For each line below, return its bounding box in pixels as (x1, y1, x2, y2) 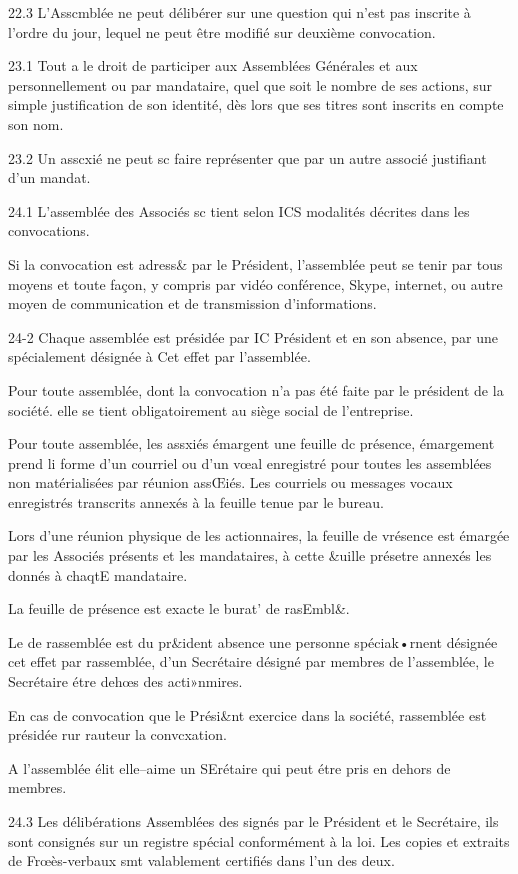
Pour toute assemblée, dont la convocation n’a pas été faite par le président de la (8, 379, 504, 400)
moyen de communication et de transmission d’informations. (8, 293, 377, 314)
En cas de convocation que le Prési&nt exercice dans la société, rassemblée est (8, 704, 487, 725)
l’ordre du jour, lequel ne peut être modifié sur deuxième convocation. (8, 21, 436, 42)
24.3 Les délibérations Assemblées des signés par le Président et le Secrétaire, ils (8, 811, 499, 831)
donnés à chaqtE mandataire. (8, 564, 188, 585)
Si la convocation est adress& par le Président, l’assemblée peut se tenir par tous (8, 253, 503, 274)
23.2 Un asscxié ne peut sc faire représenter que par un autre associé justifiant (8, 147, 487, 168)
